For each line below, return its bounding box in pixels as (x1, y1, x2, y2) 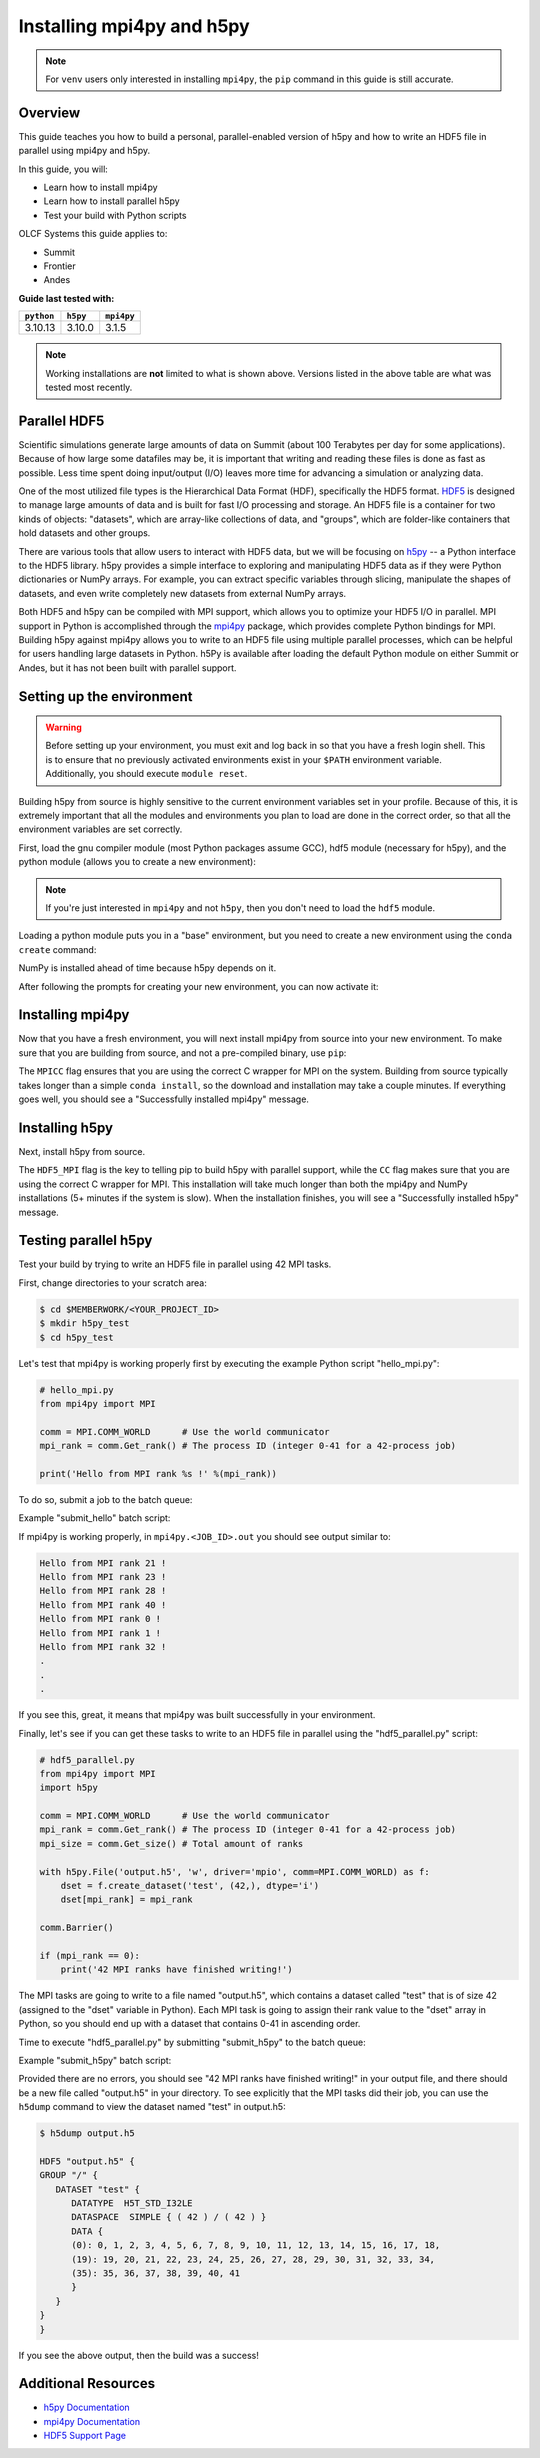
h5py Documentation (43, 2401, 130, 2414)
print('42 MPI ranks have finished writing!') (60, 1964, 294, 1975)
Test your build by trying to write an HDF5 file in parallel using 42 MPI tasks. (18, 1258, 332, 1270)
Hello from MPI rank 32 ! (39, 1641, 167, 1652)
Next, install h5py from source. (18, 1145, 145, 1157)
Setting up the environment (18, 688, 193, 705)
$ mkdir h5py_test (39, 1318, 130, 1329)
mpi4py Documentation (43, 2415, 140, 2427)
